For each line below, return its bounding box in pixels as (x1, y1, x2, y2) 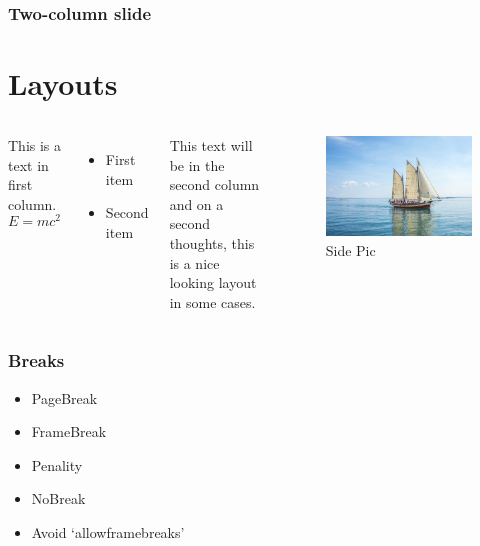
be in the (169, 154, 225, 175)
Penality (31, 454, 83, 475)
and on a (169, 193, 224, 214)
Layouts (8, 63, 118, 104)
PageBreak (31, 387, 98, 408)
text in (8, 154, 49, 175)
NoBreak (31, 488, 86, 509)
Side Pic (325, 239, 376, 260)
